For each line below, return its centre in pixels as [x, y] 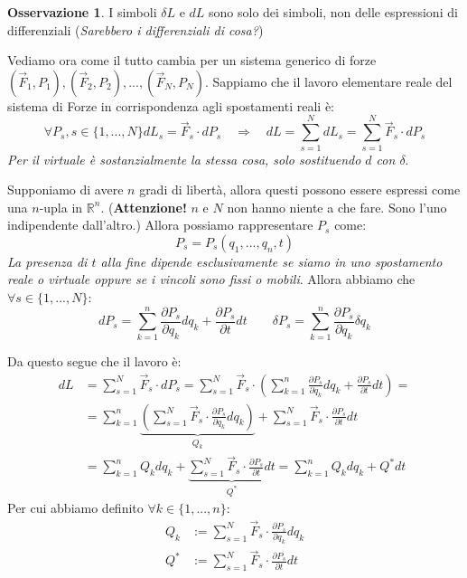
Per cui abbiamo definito [75, 508]
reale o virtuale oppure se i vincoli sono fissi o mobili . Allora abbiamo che [211, 279]
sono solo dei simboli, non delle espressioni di [333, 12]
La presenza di [47, 261]
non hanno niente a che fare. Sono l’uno [337, 207]
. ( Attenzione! [144, 207]
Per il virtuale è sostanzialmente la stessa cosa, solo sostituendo [184, 159]
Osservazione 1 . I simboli [82, 12]
